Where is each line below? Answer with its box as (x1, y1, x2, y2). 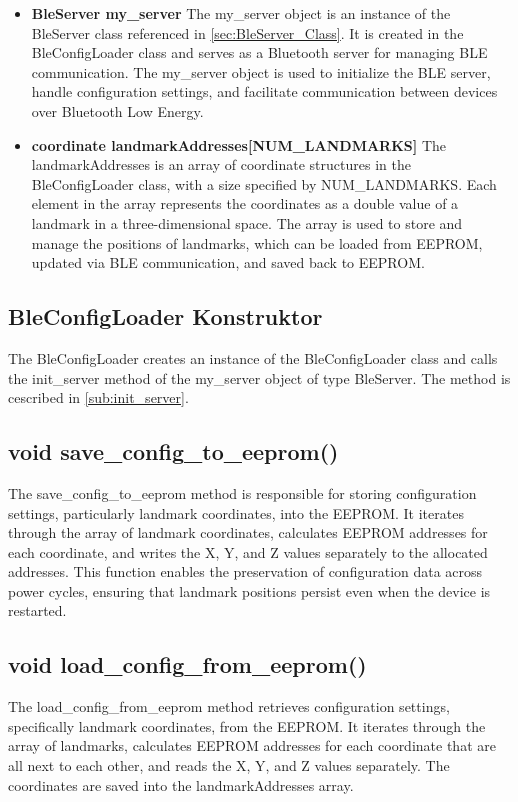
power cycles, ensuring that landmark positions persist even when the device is (8, 580, 491, 601)
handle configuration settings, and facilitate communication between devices (31, 81, 498, 102)
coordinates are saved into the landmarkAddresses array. (8, 774, 354, 795)
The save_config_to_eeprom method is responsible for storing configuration (8, 482, 477, 503)
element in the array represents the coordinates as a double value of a (31, 193, 459, 214)
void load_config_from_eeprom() (8, 649, 367, 680)
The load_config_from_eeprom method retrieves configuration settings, (8, 696, 450, 717)
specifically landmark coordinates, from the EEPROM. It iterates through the (8, 715, 486, 736)
